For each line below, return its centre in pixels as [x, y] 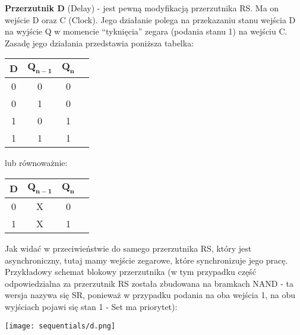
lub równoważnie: [36, 163]
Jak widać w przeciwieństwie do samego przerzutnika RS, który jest [128, 248]
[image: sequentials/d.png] [60, 326]
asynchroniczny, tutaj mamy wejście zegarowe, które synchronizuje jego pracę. [146, 260]
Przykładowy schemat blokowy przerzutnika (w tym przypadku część [130, 272]
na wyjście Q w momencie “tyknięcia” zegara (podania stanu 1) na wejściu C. [146, 31]
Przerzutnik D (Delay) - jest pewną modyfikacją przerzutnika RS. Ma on [142, 8]
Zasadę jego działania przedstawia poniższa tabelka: [100, 43]
